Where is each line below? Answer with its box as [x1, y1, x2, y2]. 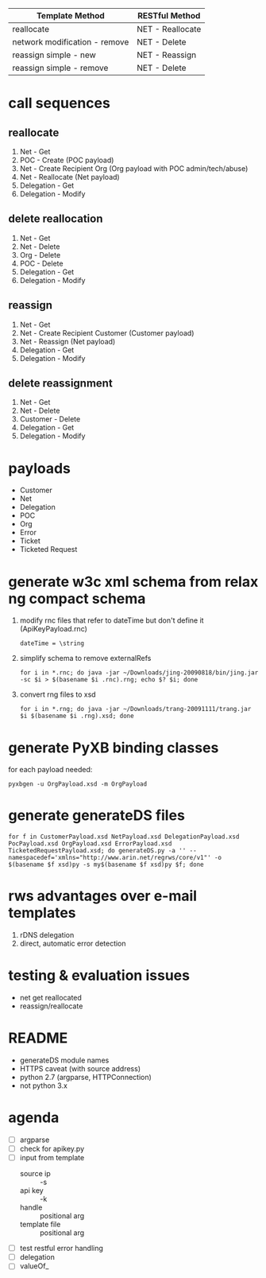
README [8, 1029, 68, 1047]
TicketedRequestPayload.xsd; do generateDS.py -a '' [8, 847, 187, 855]
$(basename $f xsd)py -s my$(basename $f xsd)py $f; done [8, 860, 204, 869]
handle [19, 1202, 43, 1212]
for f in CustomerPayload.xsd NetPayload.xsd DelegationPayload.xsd [8, 833, 240, 841]
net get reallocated [19, 993, 82, 1003]
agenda [8, 1109, 60, 1127]
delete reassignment [8, 377, 113, 390]
